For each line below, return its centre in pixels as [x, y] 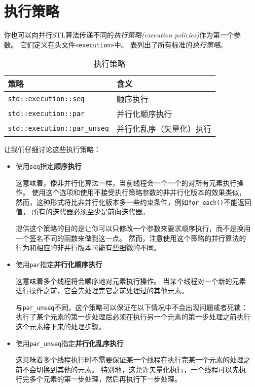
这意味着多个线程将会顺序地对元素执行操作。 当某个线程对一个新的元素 [131, 281]
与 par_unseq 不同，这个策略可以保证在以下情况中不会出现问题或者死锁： [132, 307]
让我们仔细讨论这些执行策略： [52, 149]
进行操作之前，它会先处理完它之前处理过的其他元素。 [102, 290]
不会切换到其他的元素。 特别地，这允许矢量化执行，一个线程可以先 [131, 369]
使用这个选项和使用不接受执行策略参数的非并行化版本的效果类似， [139, 192]
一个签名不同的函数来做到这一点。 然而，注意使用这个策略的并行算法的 [131, 238]
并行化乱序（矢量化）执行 [164, 129]
